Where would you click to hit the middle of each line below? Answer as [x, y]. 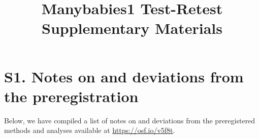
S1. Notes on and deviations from [124, 76]
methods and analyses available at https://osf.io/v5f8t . [90, 130]
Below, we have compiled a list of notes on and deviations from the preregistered [130, 120]
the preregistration [71, 96]
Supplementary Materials [132, 28]
